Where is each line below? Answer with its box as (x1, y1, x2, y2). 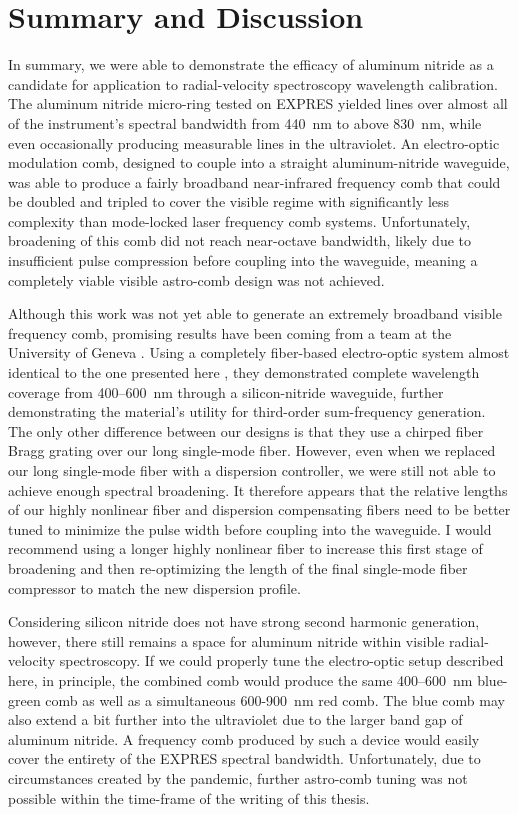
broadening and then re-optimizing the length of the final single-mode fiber (8, 557, 468, 578)
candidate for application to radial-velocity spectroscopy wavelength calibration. (8, 73, 498, 94)
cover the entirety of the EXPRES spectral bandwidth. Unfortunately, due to (8, 748, 481, 769)
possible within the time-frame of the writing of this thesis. (8, 787, 370, 808)
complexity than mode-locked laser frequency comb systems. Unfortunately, (8, 210, 471, 231)
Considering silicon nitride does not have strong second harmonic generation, (8, 611, 480, 632)
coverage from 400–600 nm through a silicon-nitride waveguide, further (8, 381, 444, 402)
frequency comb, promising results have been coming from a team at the (8, 322, 452, 343)
